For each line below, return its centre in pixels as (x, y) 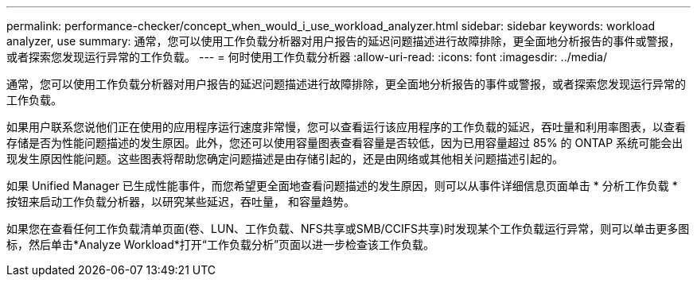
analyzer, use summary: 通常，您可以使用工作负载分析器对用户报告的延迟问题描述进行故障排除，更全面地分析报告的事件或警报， (343, 41)
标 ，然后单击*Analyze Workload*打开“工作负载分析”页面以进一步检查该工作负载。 (221, 244)
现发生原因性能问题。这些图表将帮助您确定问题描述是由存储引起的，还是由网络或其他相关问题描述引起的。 (285, 159)
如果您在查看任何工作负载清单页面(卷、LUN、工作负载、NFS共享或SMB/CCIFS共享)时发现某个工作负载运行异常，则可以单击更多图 (348, 229)
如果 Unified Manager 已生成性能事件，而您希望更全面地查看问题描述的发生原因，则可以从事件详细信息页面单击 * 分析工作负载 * (342, 186)
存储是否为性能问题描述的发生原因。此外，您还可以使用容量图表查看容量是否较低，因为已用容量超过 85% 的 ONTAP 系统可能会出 (345, 143)
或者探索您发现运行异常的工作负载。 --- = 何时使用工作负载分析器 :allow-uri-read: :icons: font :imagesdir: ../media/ (307, 57)
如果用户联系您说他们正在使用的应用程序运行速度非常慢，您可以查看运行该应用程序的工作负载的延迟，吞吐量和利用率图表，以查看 (346, 127)
